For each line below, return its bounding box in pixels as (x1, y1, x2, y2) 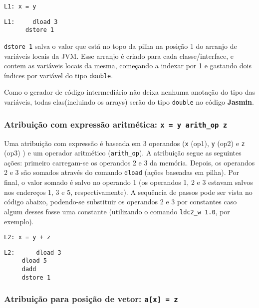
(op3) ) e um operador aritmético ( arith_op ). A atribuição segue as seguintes (4, 148, 242, 158)
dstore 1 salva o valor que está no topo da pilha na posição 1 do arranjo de (4, 40, 237, 51)
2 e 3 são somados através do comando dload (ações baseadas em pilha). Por (4, 167, 239, 177)
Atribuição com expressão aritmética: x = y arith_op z (4, 118, 228, 130)
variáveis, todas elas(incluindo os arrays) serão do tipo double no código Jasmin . (4, 97, 254, 107)
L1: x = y (4, 3, 36, 10)
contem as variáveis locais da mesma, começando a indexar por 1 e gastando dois (4, 60, 252, 71)
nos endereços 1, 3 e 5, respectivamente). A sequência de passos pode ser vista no (4, 186, 253, 197)
